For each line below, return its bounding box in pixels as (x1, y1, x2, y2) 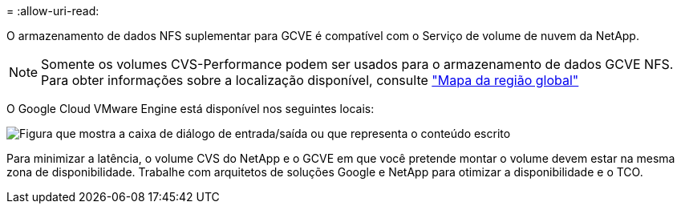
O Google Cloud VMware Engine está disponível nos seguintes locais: (6, 102, 375, 115)
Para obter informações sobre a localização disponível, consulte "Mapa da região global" (41, 72, 579, 88)
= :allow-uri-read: (6, 4, 99, 18)
